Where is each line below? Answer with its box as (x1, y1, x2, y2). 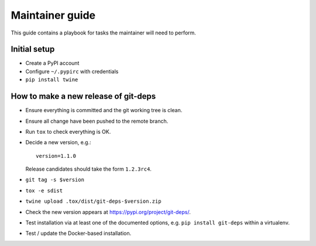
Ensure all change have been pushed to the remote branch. (25, 117, 169, 124)
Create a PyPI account (25, 60, 80, 67)
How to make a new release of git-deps (11, 91, 156, 102)
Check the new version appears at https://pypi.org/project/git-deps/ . (25, 208, 191, 216)
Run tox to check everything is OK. (25, 128, 111, 135)
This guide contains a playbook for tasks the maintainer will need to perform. (11, 29, 196, 36)
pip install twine (25, 77, 78, 83)
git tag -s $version (25, 176, 85, 183)
